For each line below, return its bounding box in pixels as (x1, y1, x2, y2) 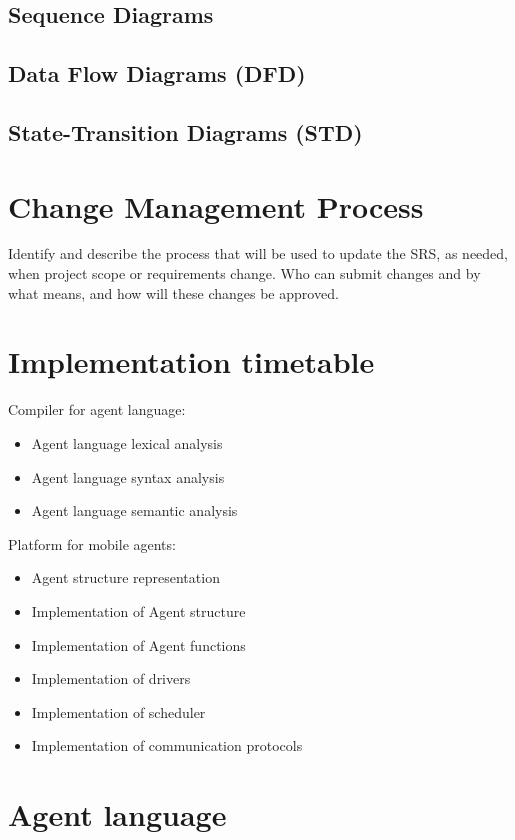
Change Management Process (8, 185, 424, 226)
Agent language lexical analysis (31, 432, 223, 453)
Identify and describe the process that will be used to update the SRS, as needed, (8, 243, 508, 264)
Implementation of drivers (31, 668, 191, 689)
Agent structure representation (31, 567, 220, 588)
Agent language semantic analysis (31, 500, 238, 521)
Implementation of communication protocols (31, 735, 303, 756)
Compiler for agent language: (8, 399, 186, 420)
